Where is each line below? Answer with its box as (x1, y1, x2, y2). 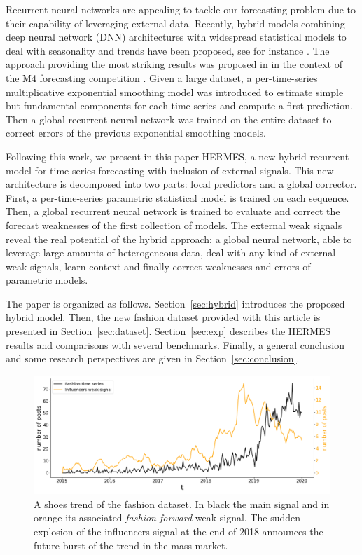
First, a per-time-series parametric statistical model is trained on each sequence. (6, 190, 349, 205)
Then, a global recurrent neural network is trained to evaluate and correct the (6, 204, 340, 219)
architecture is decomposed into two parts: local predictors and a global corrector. (6, 177, 357, 191)
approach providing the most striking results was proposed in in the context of (6, 57, 342, 71)
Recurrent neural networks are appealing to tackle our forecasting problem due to (6, 2, 356, 16)
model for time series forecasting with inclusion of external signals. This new (6, 163, 334, 177)
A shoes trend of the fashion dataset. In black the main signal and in (34, 496, 330, 511)
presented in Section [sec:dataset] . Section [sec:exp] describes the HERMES (6, 324, 331, 338)
